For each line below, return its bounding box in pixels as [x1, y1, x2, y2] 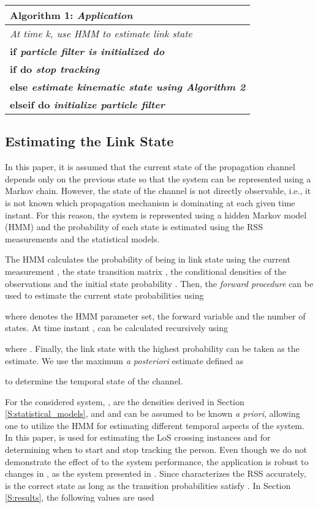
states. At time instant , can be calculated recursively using [5, 321, 229, 334]
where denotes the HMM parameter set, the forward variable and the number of [5, 309, 306, 322]
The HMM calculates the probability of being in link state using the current [5, 253, 290, 266]
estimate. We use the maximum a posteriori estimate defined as [5, 354, 244, 367]
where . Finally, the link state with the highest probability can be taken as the [5, 342, 300, 354]
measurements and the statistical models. [5, 232, 160, 245]
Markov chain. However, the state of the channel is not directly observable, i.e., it [5, 184, 311, 197]
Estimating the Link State [5, 132, 174, 151]
